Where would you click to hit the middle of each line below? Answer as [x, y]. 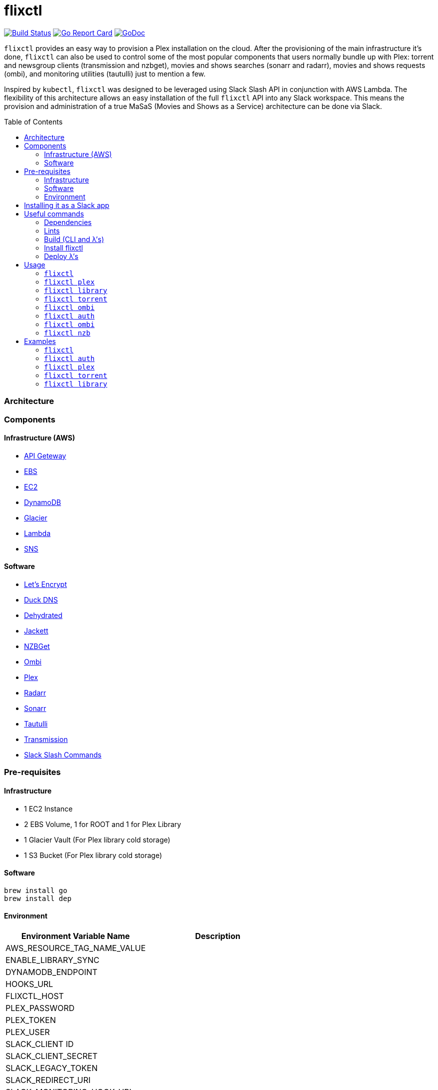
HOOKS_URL [29, 984]
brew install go [36, 890]
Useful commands [54, 213]
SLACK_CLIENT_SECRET [52, 1056]
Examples [40, 341]
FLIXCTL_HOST [35, 996]
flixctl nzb [67, 333]
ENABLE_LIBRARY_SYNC [52, 960]
